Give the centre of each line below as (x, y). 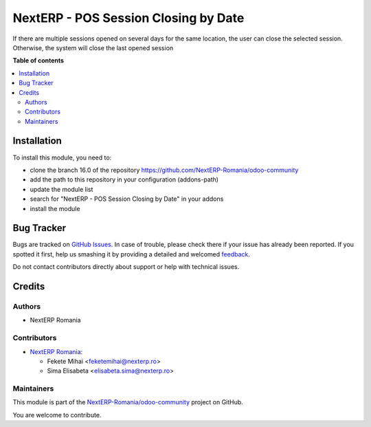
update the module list (61, 189)
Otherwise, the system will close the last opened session (93, 47)
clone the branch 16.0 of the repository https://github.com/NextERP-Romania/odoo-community (164, 170)
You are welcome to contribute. (57, 415)
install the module (55, 208)
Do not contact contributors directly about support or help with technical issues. (126, 267)
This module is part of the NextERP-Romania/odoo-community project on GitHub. (128, 402)
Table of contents (38, 61)
